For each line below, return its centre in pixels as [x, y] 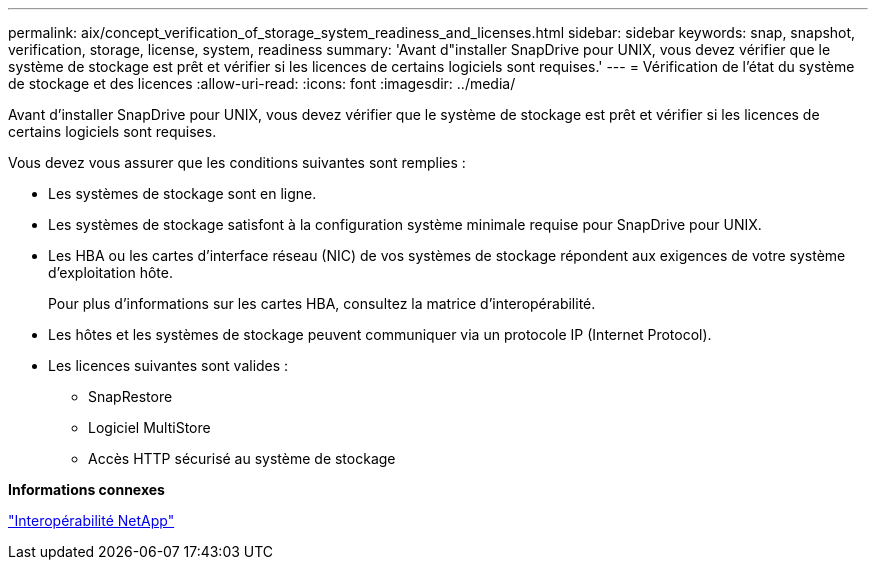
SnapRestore [130, 396]
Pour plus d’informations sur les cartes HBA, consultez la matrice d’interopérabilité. [322, 303]
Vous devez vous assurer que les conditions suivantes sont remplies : [237, 162]
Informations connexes [86, 489]
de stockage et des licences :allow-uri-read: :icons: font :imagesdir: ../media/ [262, 83]
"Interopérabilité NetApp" [91, 520]
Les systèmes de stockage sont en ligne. [182, 193]
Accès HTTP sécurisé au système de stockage [242, 458]
